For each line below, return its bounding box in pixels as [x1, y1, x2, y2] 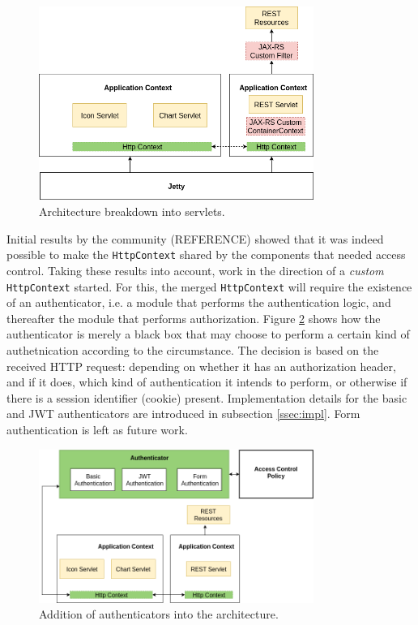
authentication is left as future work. [6, 420, 188, 437]
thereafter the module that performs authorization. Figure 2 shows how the [6, 309, 381, 326]
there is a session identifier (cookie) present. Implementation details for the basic [6, 389, 407, 406]
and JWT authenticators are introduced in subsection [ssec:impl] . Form [6, 405, 360, 422]
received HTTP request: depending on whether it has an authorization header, [6, 357, 396, 374]
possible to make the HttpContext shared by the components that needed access [6, 246, 406, 263]
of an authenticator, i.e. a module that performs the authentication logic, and [6, 294, 391, 311]
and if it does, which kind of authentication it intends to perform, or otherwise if [6, 373, 407, 390]
